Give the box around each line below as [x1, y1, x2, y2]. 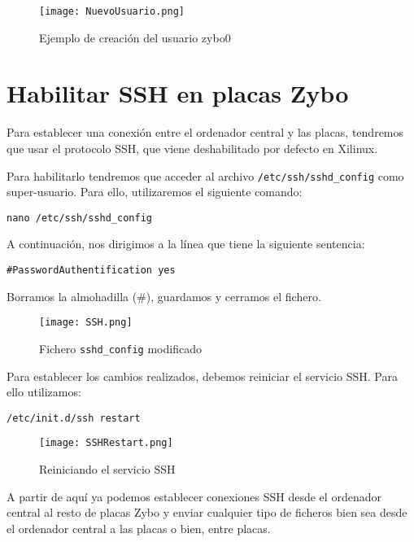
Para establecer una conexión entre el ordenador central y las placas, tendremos [7, 124, 404, 141]
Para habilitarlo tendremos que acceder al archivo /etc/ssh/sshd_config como [7, 167, 404, 184]
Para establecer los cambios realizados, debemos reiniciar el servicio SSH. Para [7, 367, 398, 384]
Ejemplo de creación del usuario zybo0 [39, 28, 231, 46]
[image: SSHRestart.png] [39, 437, 173, 449]
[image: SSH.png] [39, 317, 133, 329]
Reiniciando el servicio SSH [39, 461, 176, 478]
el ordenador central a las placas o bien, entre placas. [7, 519, 271, 536]
